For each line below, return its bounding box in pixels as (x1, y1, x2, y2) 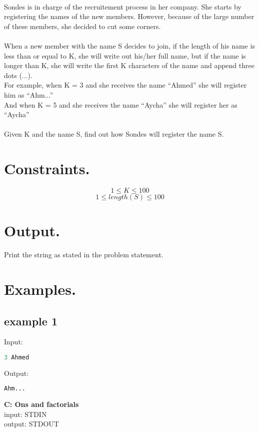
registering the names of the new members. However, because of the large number (4, 11, 254, 22)
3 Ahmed (4, 353, 29, 361)
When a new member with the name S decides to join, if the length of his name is (4, 40, 255, 51)
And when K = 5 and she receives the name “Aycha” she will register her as (4, 99, 237, 110)
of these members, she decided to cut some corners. (4, 21, 161, 31)
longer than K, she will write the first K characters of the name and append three (4, 60, 254, 71)
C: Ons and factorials (4, 399, 79, 409)
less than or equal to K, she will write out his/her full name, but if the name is (4, 50, 246, 61)
